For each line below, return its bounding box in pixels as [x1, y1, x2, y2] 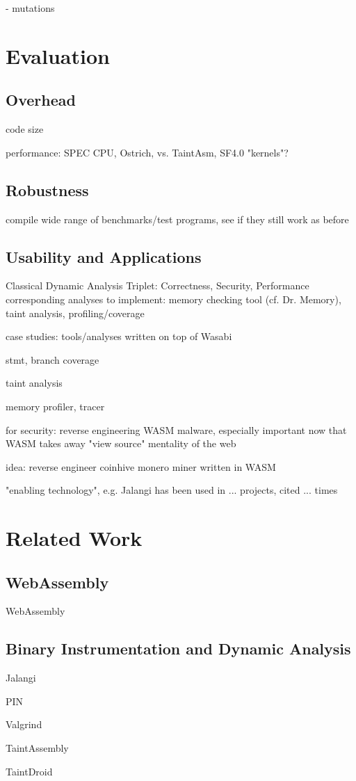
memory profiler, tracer [6, 398, 105, 413]
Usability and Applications [6, 245, 202, 267]
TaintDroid [6, 764, 53, 778]
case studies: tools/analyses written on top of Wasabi [6, 329, 232, 344]
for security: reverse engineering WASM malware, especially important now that [6, 422, 347, 437]
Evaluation [6, 41, 110, 70]
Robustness [6, 179, 89, 200]
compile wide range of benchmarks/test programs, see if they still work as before [6, 211, 349, 226]
